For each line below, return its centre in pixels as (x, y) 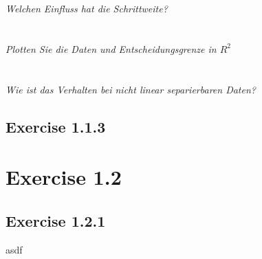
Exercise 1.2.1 (56, 220)
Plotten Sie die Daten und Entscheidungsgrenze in (111, 48)
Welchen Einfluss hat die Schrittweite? (87, 9)
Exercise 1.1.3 (56, 126)
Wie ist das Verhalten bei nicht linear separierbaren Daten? (131, 89)
